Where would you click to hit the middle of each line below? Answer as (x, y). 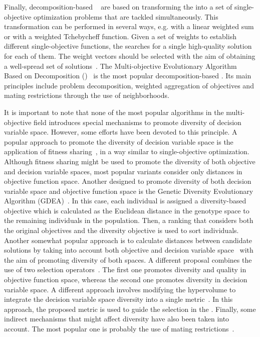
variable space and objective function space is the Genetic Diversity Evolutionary (129, 191)
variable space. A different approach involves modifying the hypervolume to (120, 289)
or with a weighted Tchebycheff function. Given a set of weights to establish (120, 36)
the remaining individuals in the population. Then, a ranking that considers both (129, 220)
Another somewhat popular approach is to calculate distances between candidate (128, 240)
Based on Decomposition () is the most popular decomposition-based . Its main (128, 76)
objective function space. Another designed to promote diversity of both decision (128, 181)
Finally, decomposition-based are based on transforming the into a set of (118, 7)
